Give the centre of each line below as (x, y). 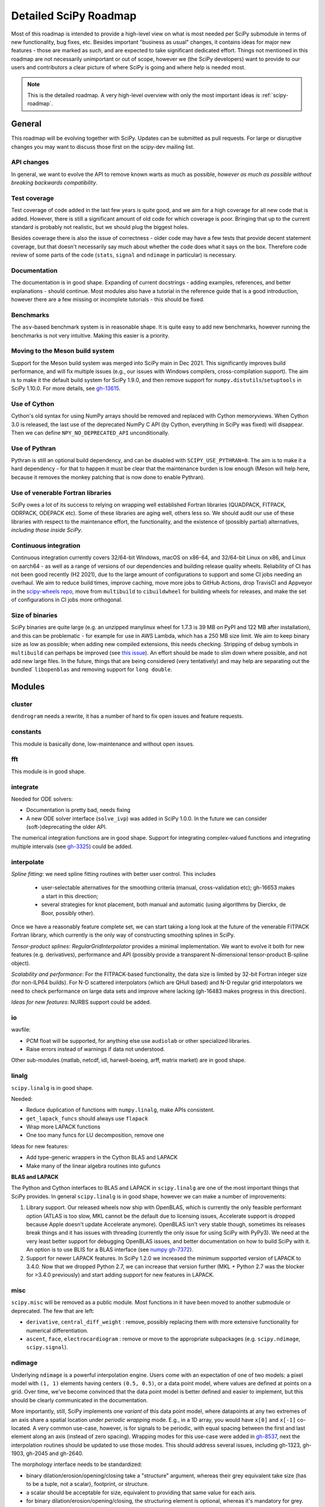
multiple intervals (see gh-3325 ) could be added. (72, 846)
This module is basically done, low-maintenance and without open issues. (103, 744)
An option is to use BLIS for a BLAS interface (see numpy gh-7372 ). (110, 1250)
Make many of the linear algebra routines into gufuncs (93, 1166)
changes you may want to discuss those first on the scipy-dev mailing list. (103, 146)
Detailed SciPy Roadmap (74, 16)
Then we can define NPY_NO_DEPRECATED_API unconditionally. (90, 433)
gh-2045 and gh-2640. (55, 1453)
